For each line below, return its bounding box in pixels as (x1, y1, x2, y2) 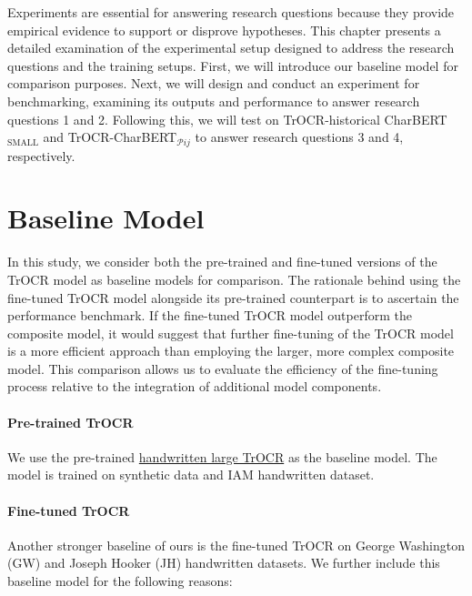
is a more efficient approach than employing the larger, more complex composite (7, 341, 455, 360)
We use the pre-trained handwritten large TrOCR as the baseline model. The (7, 447, 437, 466)
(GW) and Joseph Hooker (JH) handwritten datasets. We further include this (7, 553, 440, 572)
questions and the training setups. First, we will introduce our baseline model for (7, 56, 458, 75)
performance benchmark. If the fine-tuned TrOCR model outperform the (7, 306, 412, 325)
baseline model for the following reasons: (7, 571, 233, 591)
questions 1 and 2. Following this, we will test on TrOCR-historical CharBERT (7, 109, 447, 128)
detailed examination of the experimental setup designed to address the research (7, 38, 455, 57)
